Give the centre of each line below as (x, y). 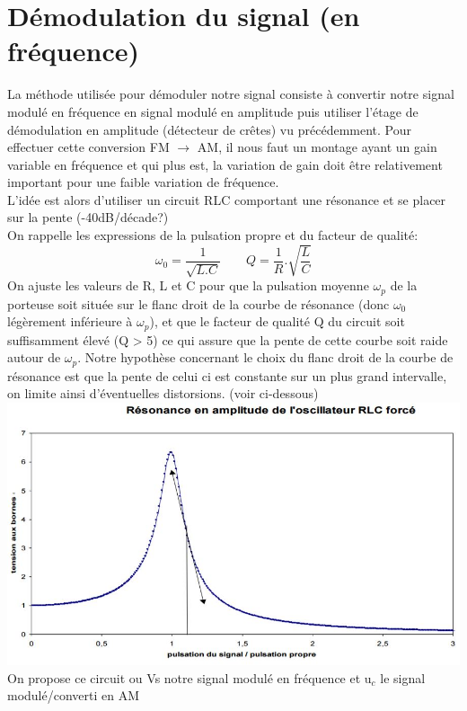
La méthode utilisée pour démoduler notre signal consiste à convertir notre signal (231, 94)
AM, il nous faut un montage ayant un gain (317, 147)
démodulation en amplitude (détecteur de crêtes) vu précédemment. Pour (209, 129)
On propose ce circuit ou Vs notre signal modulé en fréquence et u (189, 677)
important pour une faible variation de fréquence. (143, 182)
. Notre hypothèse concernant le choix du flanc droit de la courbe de (265, 357)
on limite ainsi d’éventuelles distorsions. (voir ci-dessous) (163, 393)
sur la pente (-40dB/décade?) (88, 217)
